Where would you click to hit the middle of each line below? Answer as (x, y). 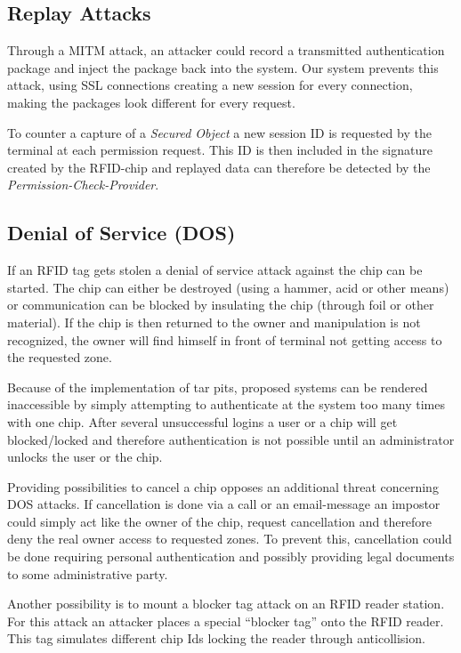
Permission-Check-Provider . (83, 185)
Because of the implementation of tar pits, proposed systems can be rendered (218, 387)
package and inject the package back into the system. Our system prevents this (223, 67)
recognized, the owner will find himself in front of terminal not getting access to (225, 339)
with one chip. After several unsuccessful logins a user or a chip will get (202, 421)
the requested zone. (60, 357)
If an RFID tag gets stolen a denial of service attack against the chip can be (215, 270)
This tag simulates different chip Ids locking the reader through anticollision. (216, 638)
